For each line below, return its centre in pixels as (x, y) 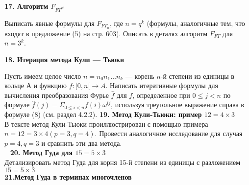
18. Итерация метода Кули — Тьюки (64, 59)
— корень (140, 76)
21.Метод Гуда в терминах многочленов (68, 176)
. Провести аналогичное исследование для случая (169, 133)
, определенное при (161, 95)
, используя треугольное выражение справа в (177, 104)
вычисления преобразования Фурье (57, 95)
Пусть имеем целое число (43, 76)
